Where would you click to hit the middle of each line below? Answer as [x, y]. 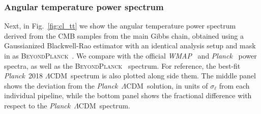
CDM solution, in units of [167, 85]
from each [234, 85]
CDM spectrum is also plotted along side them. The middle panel [153, 76]
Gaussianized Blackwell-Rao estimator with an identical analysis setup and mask [130, 46]
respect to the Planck [37, 105]
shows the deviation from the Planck [61, 85]
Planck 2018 [23, 76]
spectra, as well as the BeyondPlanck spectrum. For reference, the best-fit [122, 65]
